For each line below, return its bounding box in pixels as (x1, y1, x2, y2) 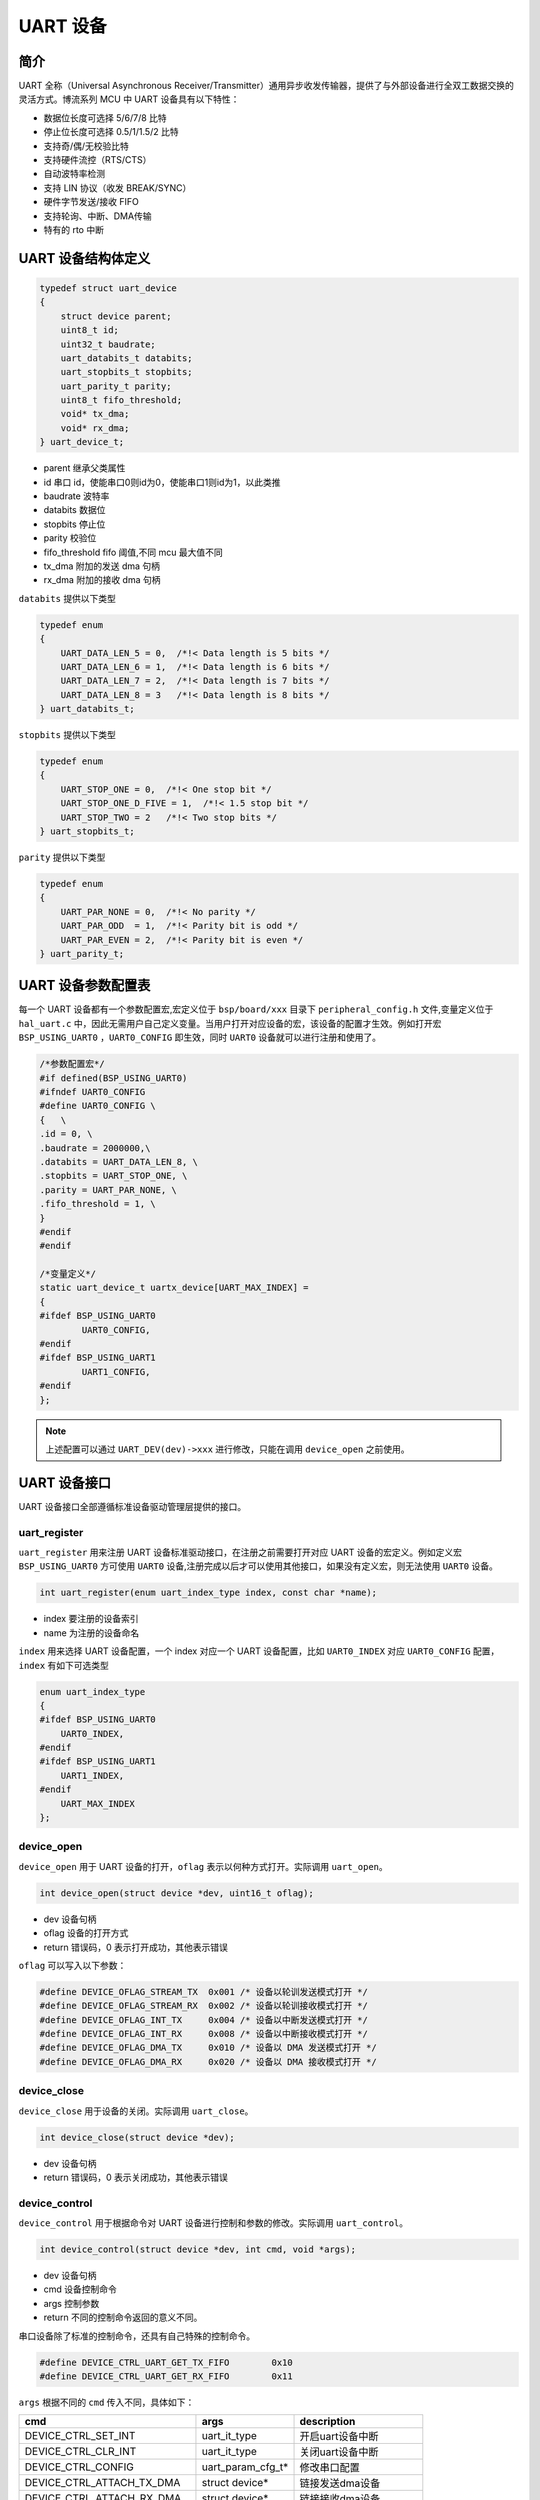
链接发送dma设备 (299, 2476, 381, 2490)
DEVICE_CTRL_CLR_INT (24, 2445, 137, 2459)
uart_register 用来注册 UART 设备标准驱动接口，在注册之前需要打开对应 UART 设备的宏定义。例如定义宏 (18, 1546, 462, 1558)
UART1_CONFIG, (81, 1366, 151, 1377)
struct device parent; (60, 310, 172, 322)
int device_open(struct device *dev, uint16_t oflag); (39, 1887, 314, 1899)
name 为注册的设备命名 (43, 1626, 140, 1639)
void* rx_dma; (60, 422, 130, 434)
